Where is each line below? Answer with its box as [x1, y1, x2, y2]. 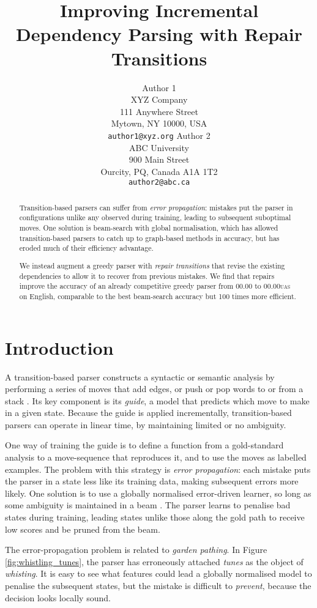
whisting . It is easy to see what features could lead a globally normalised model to [5, 567, 312, 580]
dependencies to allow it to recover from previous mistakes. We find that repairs [19, 270, 275, 281]
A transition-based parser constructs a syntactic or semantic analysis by [5, 370, 275, 383]
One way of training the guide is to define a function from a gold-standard [5, 439, 284, 451]
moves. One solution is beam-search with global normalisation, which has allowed [19, 223, 278, 233]
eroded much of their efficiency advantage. [19, 243, 154, 253]
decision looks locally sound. [5, 591, 111, 604]
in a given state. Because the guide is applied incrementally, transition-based [5, 406, 292, 419]
